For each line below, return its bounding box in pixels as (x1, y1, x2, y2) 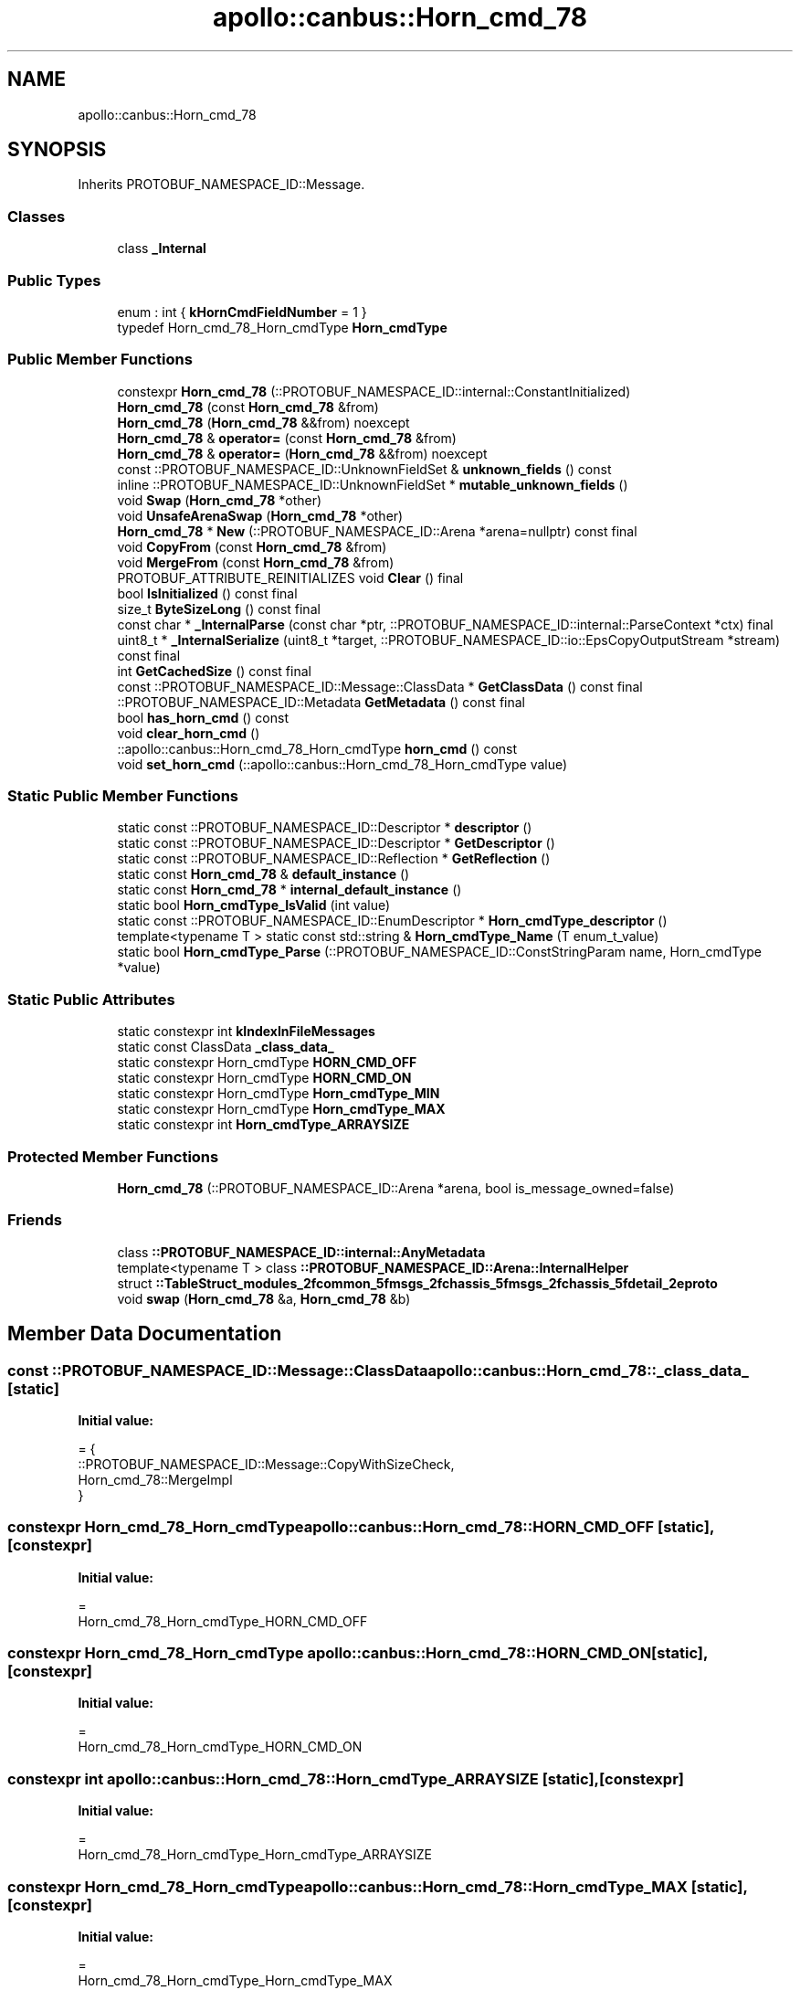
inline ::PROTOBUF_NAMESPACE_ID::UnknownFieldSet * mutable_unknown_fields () (117, 476, 628, 492)
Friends (7, 1211, 62, 1230)
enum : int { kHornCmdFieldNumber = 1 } (117, 303, 367, 320)
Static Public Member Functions (7, 787, 239, 806)
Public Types (7, 270, 101, 290)
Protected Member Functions (7, 1147, 219, 1166)
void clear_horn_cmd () (117, 725, 260, 741)
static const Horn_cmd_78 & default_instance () (117, 866, 410, 883)
